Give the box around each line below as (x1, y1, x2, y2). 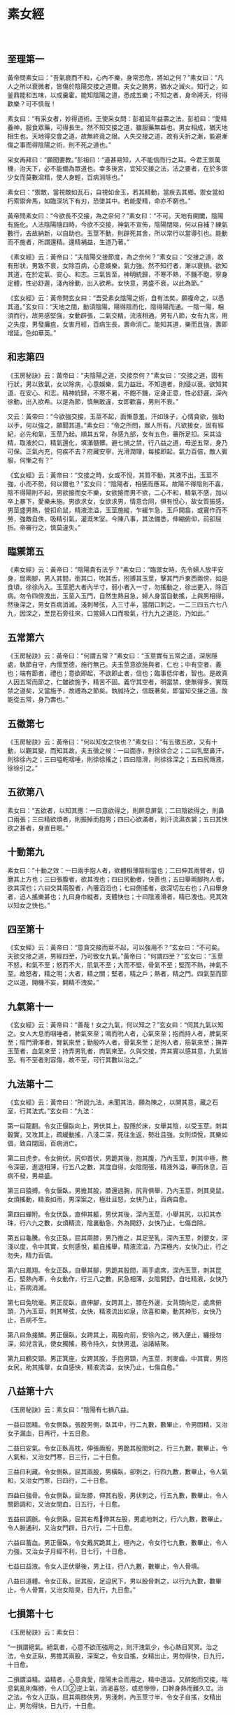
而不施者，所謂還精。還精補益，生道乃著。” (7, 237, 130, 246)
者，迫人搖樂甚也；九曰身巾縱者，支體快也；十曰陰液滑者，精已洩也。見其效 (7, 892, 228, 901)
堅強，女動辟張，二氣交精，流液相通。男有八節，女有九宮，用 (50, 311, 228, 319)
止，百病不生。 (7, 1316, 50, 1325)
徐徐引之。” (7, 764, 38, 772)
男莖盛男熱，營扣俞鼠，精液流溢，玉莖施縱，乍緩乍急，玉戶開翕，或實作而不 (7, 505, 228, 514)
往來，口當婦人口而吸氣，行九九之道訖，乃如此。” (68, 609, 210, 618)
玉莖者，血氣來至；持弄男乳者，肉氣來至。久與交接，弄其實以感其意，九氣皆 (7, 1047, 228, 1055)
